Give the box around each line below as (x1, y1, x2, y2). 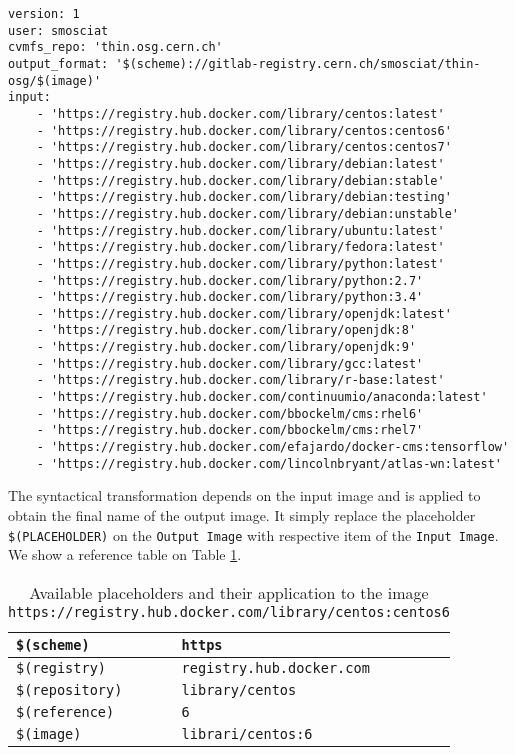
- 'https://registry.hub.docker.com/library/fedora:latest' (36, 240, 445, 255)
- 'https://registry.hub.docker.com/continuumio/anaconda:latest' (36, 390, 488, 405)
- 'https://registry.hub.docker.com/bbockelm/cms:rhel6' (36, 406, 424, 421)
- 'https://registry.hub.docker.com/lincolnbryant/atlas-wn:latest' (36, 456, 502, 471)
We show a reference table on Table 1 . (8, 544, 242, 565)
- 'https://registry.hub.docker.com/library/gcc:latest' (36, 356, 424, 371)
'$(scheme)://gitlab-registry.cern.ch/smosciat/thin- (115, 56, 481, 71)
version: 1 (8, 7, 80, 21)
